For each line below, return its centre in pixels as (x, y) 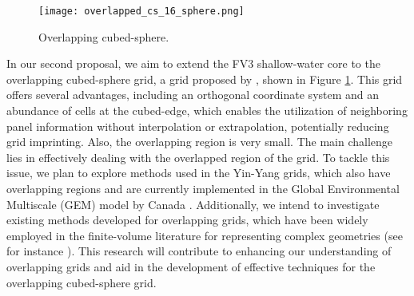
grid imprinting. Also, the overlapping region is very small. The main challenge (200, 142)
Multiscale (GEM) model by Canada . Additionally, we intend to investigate (193, 204)
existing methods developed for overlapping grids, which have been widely (187, 220)
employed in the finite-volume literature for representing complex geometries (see (205, 235)
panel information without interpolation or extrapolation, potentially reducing (198, 126)
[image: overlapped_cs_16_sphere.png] (141, 11)
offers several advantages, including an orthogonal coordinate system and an (193, 95)
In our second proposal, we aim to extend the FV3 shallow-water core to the (193, 63)
